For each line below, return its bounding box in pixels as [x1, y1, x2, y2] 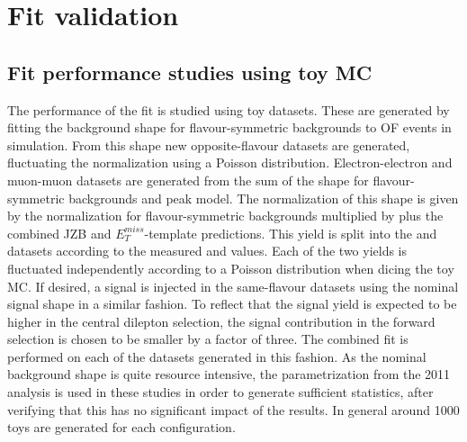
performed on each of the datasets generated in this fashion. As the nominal [7, 347, 427, 365]
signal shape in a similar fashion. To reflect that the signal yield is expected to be [7, 294, 457, 313]
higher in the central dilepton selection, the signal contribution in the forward [7, 311, 436, 330]
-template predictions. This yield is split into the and [144, 223, 437, 242]
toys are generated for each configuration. [7, 418, 236, 437]
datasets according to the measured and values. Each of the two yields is [7, 241, 408, 260]
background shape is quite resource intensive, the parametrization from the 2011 [7, 365, 451, 383]
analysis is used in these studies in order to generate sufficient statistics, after [7, 383, 434, 401]
